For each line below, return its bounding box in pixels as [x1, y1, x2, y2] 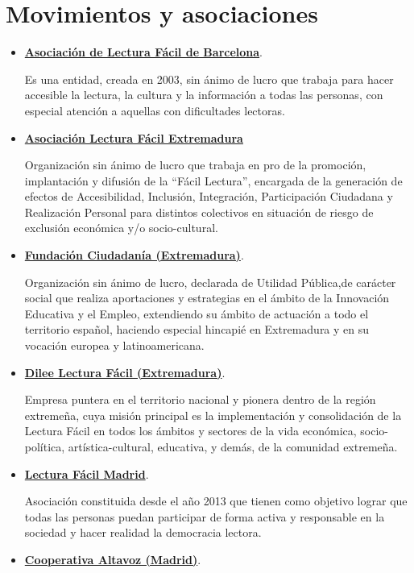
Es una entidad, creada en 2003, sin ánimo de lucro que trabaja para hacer [24, 70, 394, 87]
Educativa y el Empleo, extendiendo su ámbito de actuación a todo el [24, 305, 369, 322]
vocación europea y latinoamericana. [24, 337, 205, 354]
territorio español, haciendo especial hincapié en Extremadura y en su [24, 321, 370, 338]
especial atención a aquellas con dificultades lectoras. [24, 102, 285, 118]
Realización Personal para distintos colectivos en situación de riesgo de [24, 203, 374, 220]
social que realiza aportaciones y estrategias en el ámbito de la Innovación [24, 289, 390, 306]
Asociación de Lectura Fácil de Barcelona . [24, 44, 263, 60]
